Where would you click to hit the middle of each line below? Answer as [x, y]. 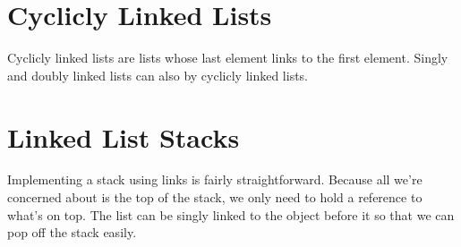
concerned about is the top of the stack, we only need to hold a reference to [215, 197]
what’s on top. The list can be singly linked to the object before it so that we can [231, 214]
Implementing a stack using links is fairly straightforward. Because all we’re [215, 179]
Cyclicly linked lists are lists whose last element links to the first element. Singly [228, 58]
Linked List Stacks [124, 136]
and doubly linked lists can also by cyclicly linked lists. [158, 75]
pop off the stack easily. [72, 232]
